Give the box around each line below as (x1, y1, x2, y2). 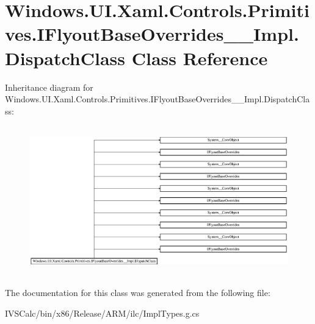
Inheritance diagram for (5, 80, 93, 93)
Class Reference (131, 45, 268, 70)
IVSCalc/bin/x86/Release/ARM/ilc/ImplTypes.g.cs (5, 306, 200, 319)
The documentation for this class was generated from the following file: (5, 286, 270, 298)
